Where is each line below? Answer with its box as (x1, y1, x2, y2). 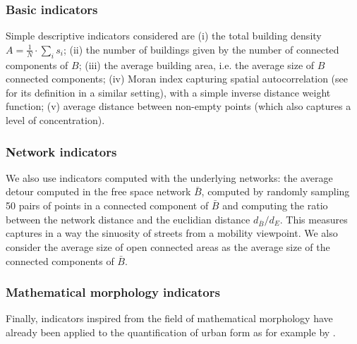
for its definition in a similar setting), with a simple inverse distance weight (6, 85, 331, 99)
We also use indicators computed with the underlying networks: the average (6, 170, 333, 185)
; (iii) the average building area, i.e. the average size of (78, 57, 315, 72)
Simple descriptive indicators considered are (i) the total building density (6, 28, 322, 43)
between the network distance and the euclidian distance (6, 211, 250, 226)
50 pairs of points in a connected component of (6, 197, 209, 212)
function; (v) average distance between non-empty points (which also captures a (6, 99, 351, 113)
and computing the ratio (222, 197, 328, 212)
